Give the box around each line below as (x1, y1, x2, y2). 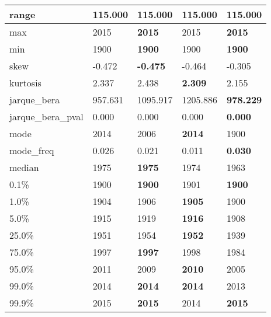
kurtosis (9, 76, 41, 89)
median (9, 161, 39, 174)
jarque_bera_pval (9, 110, 84, 123)
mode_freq (9, 144, 54, 157)
